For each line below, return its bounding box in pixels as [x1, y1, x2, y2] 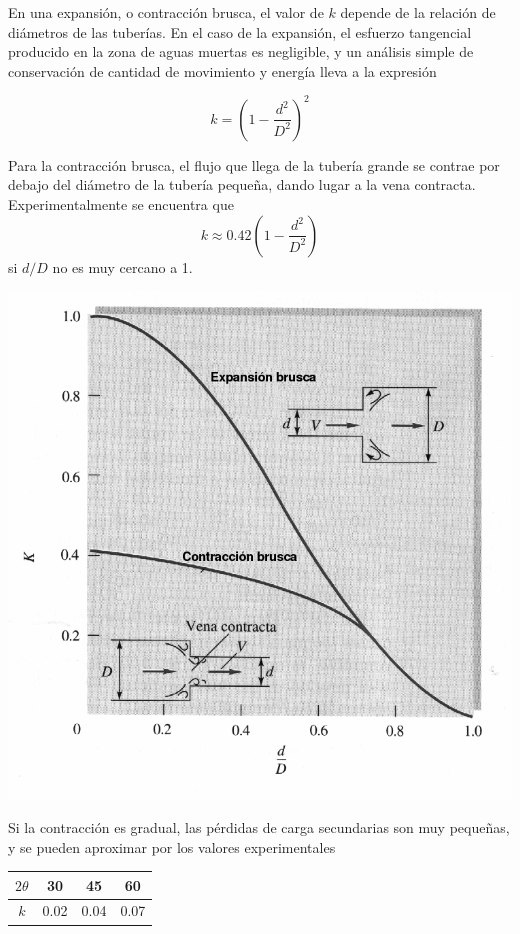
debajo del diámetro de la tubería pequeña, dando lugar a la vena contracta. [8, 174, 476, 195]
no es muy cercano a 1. [52, 256, 193, 277]
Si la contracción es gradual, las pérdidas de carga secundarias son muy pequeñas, [8, 816, 510, 837]
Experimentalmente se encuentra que [8, 194, 234, 215]
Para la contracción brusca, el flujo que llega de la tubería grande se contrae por [8, 154, 500, 175]
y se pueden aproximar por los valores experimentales [8, 836, 336, 857]
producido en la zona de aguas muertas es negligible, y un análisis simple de [8, 41, 474, 62]
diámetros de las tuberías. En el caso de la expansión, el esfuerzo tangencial [8, 21, 472, 42]
